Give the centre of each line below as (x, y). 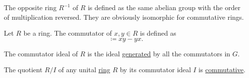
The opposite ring (30, 7)
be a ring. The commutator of (68, 33)
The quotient (23, 70)
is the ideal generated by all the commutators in (159, 53)
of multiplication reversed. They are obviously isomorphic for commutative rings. (124, 17)
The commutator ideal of (41, 53)
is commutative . (222, 70)
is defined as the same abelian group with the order (164, 7)
